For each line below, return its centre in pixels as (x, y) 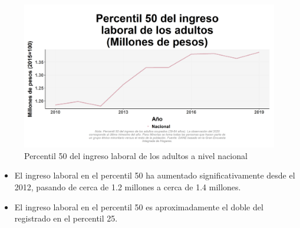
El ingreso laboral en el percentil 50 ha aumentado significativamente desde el (155, 175)
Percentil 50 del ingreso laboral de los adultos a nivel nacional (136, 155)
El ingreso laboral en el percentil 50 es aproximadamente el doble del (139, 206)
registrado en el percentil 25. (66, 218)
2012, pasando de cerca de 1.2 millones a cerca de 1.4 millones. (128, 187)
